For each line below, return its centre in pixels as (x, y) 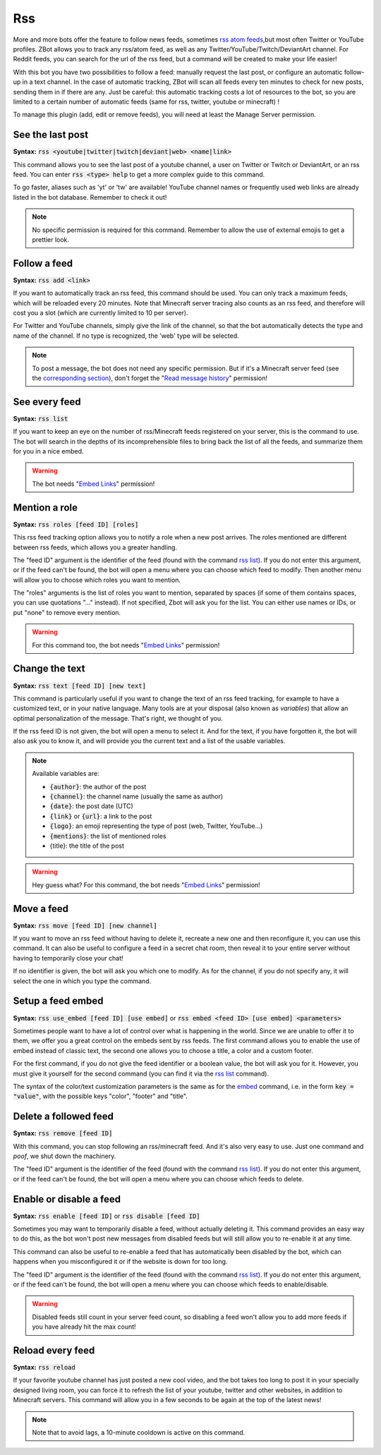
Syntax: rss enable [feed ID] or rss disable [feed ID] (107, 1216)
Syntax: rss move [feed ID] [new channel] (85, 925)
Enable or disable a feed (67, 1199)
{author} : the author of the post (98, 786)
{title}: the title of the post (87, 846)
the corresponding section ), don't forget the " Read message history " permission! (150, 378)
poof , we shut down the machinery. (65, 1156)
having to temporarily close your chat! (68, 958)
